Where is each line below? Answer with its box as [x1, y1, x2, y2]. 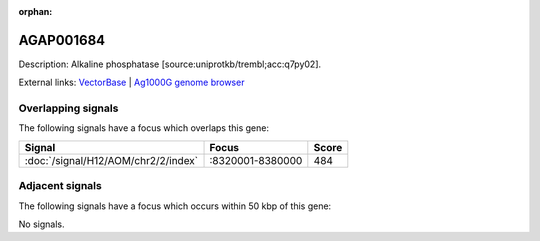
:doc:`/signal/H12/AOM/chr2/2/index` [24, 153, 199, 167]
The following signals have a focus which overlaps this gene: [18, 122, 270, 134]
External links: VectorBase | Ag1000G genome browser [18, 76, 245, 89]
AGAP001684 [18, 31, 106, 49]
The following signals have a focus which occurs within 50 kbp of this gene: [18, 200, 332, 212]
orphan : [18, 6, 53, 17]
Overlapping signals [18, 101, 119, 115]
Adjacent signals [18, 179, 102, 193]
